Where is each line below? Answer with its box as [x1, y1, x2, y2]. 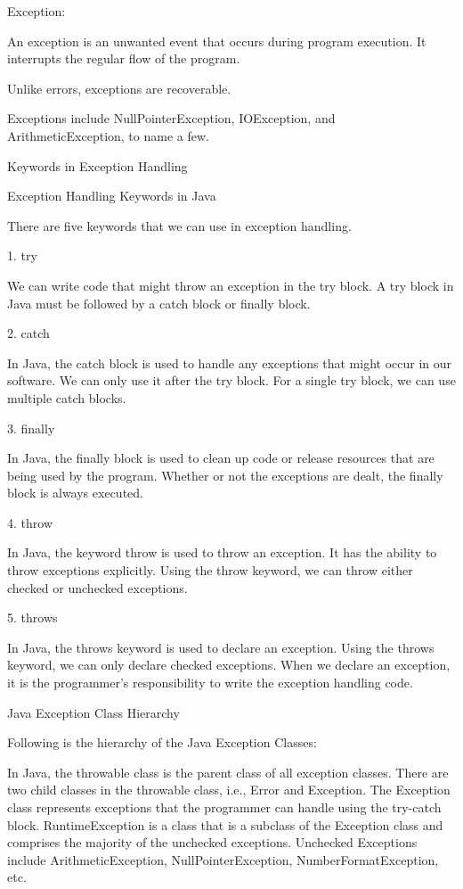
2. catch [7, 324, 50, 342]
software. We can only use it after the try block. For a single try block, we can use [7, 371, 456, 390]
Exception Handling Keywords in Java [7, 186, 216, 205]
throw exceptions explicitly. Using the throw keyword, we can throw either [7, 561, 413, 580]
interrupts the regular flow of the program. [7, 49, 240, 68]
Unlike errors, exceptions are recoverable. [7, 78, 231, 97]
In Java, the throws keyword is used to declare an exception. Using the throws [7, 638, 435, 656]
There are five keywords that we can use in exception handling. [7, 216, 352, 235]
